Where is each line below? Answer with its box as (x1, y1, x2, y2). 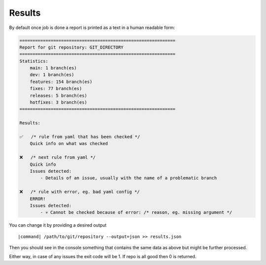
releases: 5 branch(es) (30, 92, 87, 98)
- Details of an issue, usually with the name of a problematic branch (40, 175, 217, 181)
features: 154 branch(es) (30, 79, 93, 85)
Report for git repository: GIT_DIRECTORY (19, 44, 124, 50)
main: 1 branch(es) (30, 65, 77, 71)
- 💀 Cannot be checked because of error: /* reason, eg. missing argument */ (40, 209, 233, 215)
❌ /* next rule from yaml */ (19, 155, 96, 160)
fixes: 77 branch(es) (30, 86, 82, 91)
